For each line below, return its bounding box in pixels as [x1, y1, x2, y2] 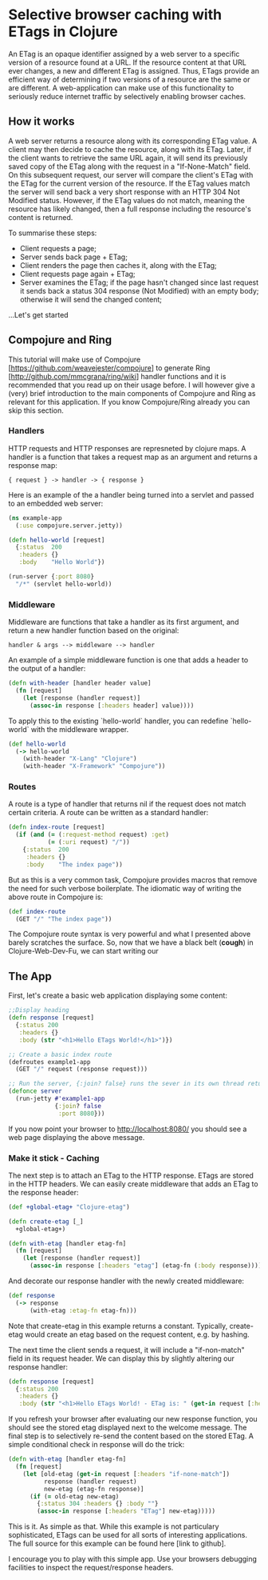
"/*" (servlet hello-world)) [15, 580, 112, 588]
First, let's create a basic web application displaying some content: [8, 990, 227, 1001]
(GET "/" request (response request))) [15, 1066, 148, 1074]
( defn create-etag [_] [8, 1218, 84, 1226]
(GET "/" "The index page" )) [15, 914, 112, 923]
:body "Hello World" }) [18, 558, 105, 566]
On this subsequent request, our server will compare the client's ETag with [8, 170, 254, 179]
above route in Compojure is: [8, 892, 104, 902]
